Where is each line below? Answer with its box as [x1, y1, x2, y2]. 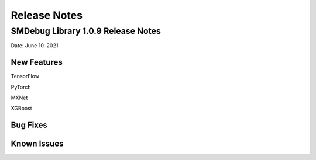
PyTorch [11, 84, 31, 91]
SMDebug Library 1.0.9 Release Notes [11, 26, 161, 36]
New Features [11, 57, 63, 67]
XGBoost [11, 105, 32, 112]
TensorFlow [11, 73, 39, 80]
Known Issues [11, 139, 64, 149]
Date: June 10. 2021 [11, 42, 59, 49]
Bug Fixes [11, 120, 48, 130]
